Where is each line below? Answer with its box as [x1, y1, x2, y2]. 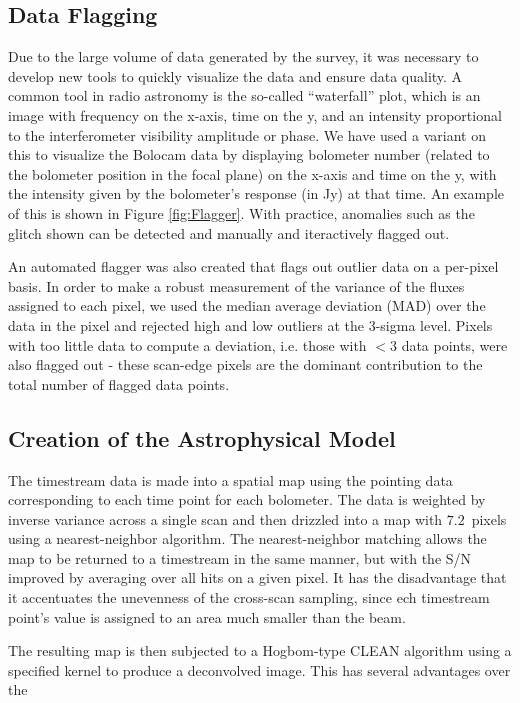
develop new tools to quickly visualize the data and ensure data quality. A [8, 65, 463, 86]
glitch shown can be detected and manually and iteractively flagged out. [8, 222, 450, 243]
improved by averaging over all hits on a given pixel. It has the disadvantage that [8, 567, 507, 588]
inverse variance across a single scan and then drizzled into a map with [8, 508, 443, 529]
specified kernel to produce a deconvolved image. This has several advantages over [8, 659, 511, 680]
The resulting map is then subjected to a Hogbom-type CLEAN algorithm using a [8, 640, 512, 661]
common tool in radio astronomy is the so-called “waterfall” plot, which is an [8, 85, 481, 106]
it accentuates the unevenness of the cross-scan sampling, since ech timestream [8, 587, 490, 608]
